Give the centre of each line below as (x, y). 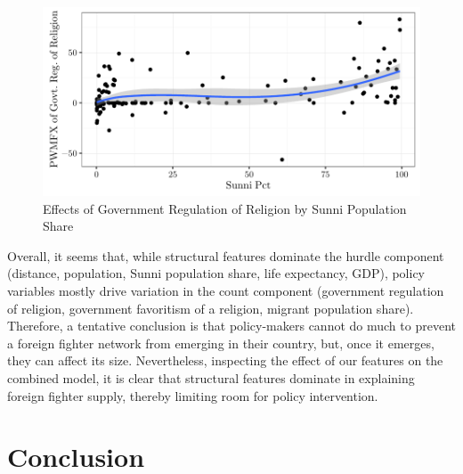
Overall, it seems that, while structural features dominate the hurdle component (226, 255)
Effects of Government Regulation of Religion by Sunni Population (225, 208)
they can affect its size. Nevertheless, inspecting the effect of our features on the (225, 360)
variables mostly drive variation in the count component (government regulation (226, 290)
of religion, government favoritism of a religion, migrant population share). (211, 308)
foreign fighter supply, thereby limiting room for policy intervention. (193, 395)
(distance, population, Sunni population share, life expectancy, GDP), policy (216, 273)
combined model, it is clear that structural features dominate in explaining (211, 377)
